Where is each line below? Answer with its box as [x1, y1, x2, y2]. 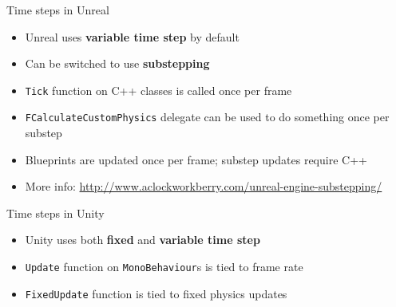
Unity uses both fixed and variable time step [25, 231, 260, 248]
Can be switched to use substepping [25, 55, 210, 72]
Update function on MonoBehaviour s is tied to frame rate [25, 258, 303, 275]
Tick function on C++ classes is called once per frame [25, 81, 292, 98]
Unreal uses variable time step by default [25, 28, 240, 45]
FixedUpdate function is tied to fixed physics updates [25, 285, 287, 301]
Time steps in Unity [6, 204, 105, 221]
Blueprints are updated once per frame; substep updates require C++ [25, 151, 367, 167]
